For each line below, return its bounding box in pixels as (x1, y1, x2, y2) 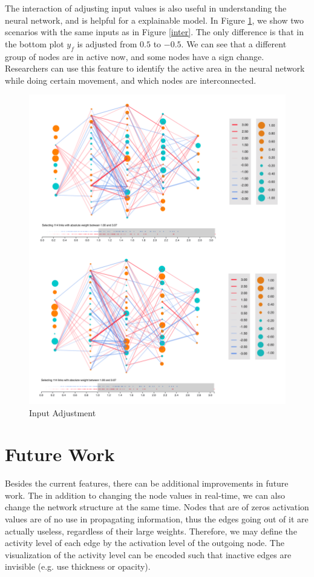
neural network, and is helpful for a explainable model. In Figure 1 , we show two (5, 13, 304, 26)
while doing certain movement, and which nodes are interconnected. (5, 73, 257, 86)
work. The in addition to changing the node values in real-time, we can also (5, 488, 285, 501)
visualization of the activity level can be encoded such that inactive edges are (5, 548, 292, 561)
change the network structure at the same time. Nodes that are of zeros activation (5, 501, 309, 513)
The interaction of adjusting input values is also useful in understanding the (5, 2, 287, 14)
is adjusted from (77, 37, 137, 50)
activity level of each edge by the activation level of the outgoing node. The (5, 536, 284, 549)
